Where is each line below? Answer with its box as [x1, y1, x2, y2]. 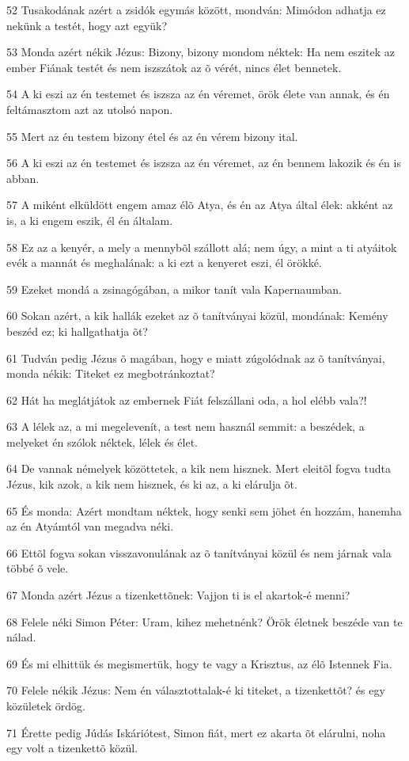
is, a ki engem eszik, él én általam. [6, 211, 173, 228]
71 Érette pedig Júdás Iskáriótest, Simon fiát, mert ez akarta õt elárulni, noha [6, 724, 386, 740]
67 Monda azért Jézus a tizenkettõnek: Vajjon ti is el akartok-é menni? [6, 587, 350, 603]
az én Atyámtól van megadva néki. [6, 518, 174, 535]
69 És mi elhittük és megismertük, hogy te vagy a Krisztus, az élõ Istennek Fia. [6, 655, 392, 672]
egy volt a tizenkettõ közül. [6, 740, 138, 756]
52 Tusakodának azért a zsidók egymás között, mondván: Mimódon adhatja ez [6, 2, 386, 17]
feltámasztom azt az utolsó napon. [6, 101, 173, 117]
